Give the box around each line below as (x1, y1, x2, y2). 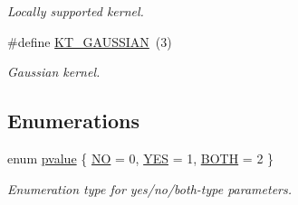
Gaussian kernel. (7, 62, 101, 81)
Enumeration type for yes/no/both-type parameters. (7, 179, 293, 198)
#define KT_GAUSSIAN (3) (7, 32, 172, 51)
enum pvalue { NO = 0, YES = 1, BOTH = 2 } (7, 148, 274, 167)
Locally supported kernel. (7, 2, 144, 20)
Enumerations (7, 107, 140, 135)
